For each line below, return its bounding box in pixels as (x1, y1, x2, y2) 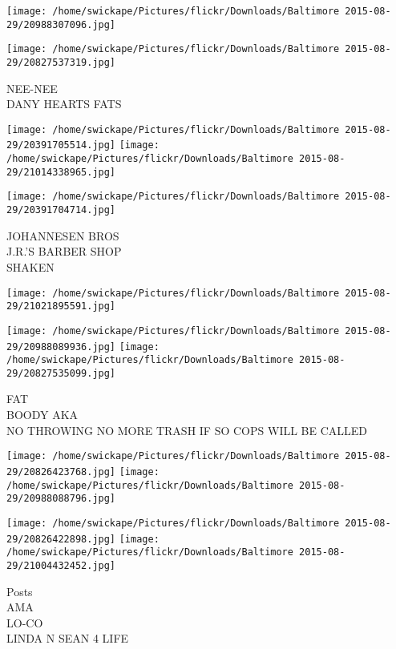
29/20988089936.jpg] (6, 341, 116, 353)
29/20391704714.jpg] (6, 204, 116, 216)
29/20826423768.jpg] (6, 466, 116, 478)
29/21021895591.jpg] (6, 300, 116, 312)
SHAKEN (6, 258, 55, 275)
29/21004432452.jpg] (6, 559, 116, 571)
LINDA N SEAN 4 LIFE (6, 630, 129, 647)
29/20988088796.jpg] (6, 493, 116, 505)
